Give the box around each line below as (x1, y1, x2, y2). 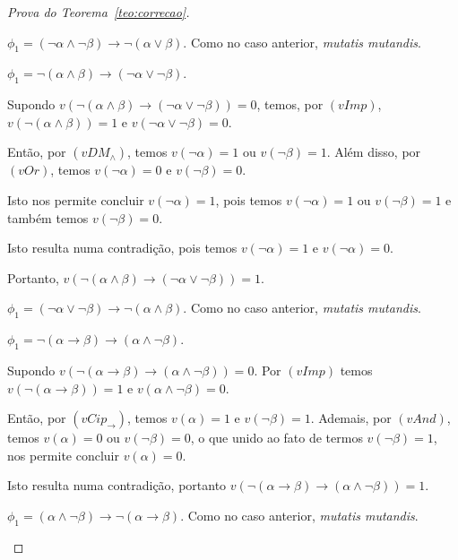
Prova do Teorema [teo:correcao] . (7, 3, 190, 21)
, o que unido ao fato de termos (190, 428, 363, 447)
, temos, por (256, 95, 324, 114)
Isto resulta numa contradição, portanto (7, 476, 227, 495)
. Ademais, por (310, 409, 392, 427)
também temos (7, 208, 89, 227)
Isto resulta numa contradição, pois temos (7, 238, 238, 257)
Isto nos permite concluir (7, 190, 144, 209)
